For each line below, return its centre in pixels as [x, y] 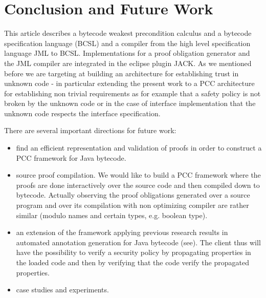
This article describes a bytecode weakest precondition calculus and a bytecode [128, 33]
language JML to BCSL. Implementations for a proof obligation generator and [127, 53]
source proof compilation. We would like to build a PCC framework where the [138, 175]
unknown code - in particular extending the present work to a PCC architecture [129, 83]
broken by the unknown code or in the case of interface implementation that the [130, 103]
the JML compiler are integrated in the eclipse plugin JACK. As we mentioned [128, 63]
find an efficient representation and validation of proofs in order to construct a [139, 148]
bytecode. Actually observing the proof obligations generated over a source [133, 195]
